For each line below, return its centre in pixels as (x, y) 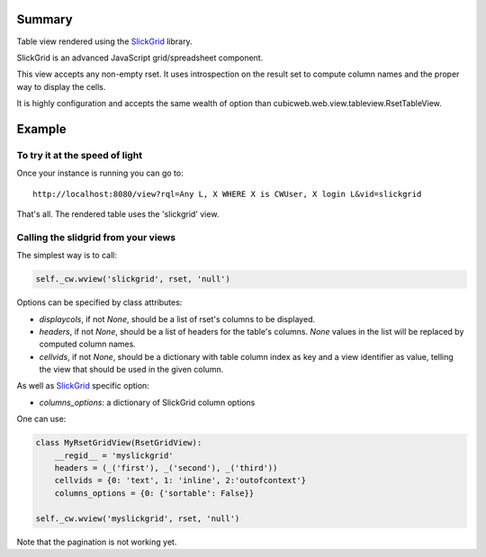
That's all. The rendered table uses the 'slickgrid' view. (118, 214)
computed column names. (88, 344)
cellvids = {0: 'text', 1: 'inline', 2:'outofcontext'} (180, 481)
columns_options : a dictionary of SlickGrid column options (147, 402)
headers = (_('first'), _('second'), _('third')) (166, 468)
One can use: (41, 419)
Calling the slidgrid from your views (96, 237)
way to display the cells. (61, 86)
